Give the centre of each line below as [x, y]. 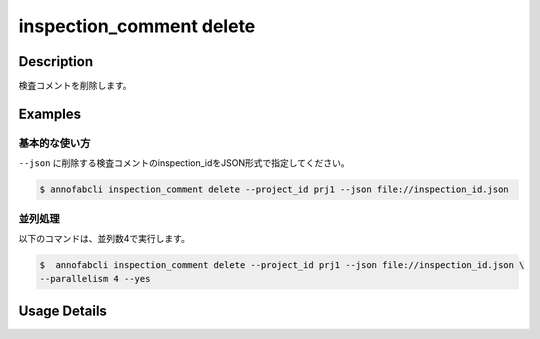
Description [56, 61]
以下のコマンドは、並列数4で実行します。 [104, 238]
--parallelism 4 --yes [95, 279]
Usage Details [62, 310]
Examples [50, 113]
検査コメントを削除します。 [75, 86]
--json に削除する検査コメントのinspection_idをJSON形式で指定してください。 [184, 163]
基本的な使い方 [54, 143]
